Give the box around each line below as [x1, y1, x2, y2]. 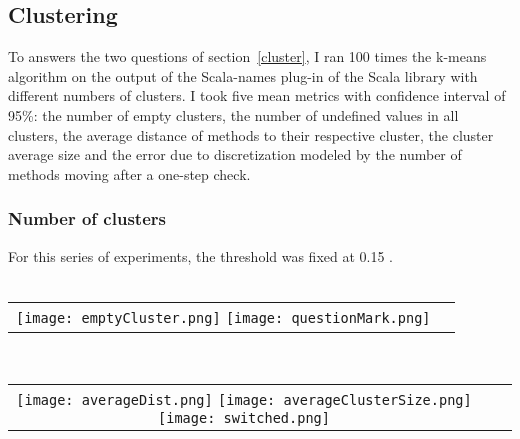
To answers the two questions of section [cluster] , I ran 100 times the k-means [8, 46, 487, 67]
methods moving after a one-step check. [8, 163, 251, 184]
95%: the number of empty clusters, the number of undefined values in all [8, 104, 459, 125]
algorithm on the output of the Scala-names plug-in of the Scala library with [8, 65, 478, 86]
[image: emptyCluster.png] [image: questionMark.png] [16, 309, 431, 326]
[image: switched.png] [158, 410, 330, 427]
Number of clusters [8, 206, 166, 231]
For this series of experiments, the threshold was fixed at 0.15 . [8, 245, 394, 266]
